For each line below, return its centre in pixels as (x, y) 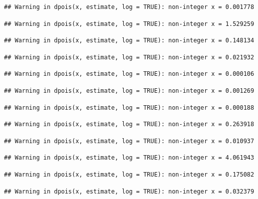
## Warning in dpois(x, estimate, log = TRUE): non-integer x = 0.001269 (129, 91)
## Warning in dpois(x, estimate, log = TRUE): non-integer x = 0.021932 (129, 57)
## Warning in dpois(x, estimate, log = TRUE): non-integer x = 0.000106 (129, 74)
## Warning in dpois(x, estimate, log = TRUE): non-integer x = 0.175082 (129, 174)
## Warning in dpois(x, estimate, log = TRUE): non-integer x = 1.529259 (129, 24)
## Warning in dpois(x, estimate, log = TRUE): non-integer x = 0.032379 (129, 191)
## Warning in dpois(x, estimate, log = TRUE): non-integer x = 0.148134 (129, 41)
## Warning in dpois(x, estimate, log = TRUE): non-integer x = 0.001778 (129, 7)
